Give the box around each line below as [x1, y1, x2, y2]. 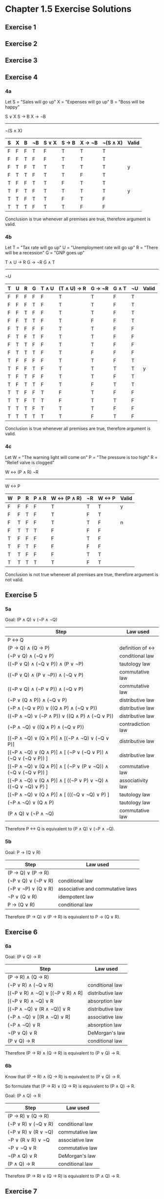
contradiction [119, 720, 150, 727]
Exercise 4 [5, 73, 38, 81]
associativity [119, 777, 148, 784]
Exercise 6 [5, 928, 38, 936]
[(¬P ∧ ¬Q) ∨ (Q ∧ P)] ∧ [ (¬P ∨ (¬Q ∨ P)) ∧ [7, 749, 109, 756]
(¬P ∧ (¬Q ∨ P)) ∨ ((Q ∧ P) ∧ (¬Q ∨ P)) [7, 705, 98, 712]
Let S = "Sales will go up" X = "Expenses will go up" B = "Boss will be [5, 99, 145, 105]
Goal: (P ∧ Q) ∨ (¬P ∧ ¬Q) [5, 617, 58, 623]
